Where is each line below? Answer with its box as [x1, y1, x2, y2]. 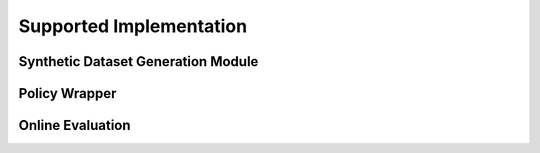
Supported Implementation [18, 15, 248, 37]
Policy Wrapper [18, 85, 117, 102]
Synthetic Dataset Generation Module [18, 53, 259, 70]
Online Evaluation [18, 117, 131, 134]
